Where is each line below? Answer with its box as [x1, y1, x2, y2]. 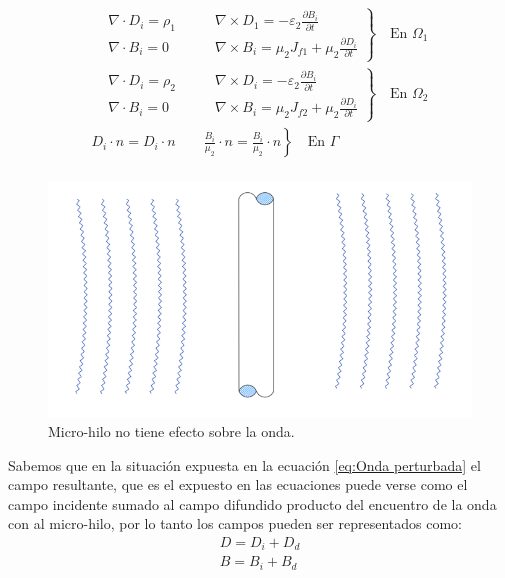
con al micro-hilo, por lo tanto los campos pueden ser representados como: [8, 513, 462, 534]
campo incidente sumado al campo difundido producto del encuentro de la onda [8, 493, 497, 514]
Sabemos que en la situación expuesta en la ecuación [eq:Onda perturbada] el [8, 454, 481, 475]
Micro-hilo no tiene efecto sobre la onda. [48, 420, 295, 441]
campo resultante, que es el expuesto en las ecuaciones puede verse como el [8, 474, 468, 495]
